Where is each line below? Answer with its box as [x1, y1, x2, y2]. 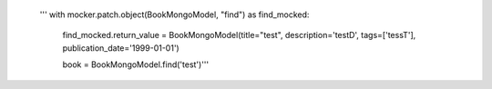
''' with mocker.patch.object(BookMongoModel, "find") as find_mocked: [39, 9, 310, 20]
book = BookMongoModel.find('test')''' [62, 59, 210, 70]
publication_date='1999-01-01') [62, 42, 179, 54]
